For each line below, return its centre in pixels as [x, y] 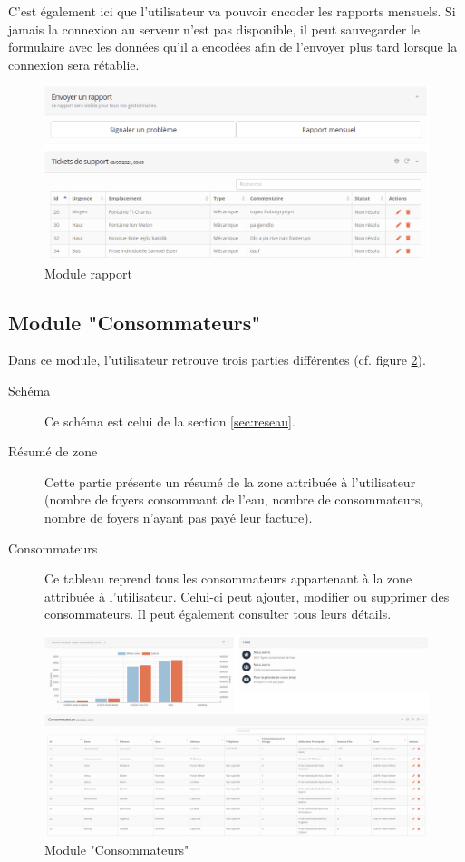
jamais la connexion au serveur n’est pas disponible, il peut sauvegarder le [214, 29]
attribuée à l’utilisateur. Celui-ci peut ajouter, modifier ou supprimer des [247, 596]
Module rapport [88, 273]
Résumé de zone [53, 451]
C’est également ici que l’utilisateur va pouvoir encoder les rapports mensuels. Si [232, 11]
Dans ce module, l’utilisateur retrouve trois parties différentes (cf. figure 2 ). [217, 360]
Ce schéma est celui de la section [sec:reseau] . [170, 421]
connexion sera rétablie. [74, 64]
